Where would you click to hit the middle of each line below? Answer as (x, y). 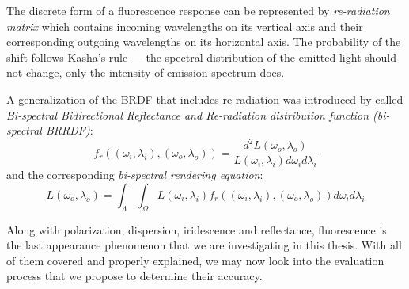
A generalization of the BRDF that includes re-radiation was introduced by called (205, 99)
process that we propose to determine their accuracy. (134, 276)
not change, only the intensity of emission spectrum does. (146, 72)
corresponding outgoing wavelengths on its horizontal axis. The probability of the (204, 42)
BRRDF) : (69, 130)
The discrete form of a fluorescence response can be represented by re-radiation (198, 10)
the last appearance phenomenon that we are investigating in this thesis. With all (204, 245)
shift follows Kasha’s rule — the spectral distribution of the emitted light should (202, 57)
